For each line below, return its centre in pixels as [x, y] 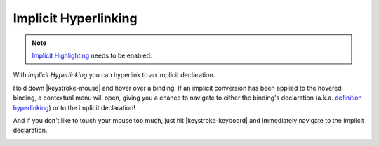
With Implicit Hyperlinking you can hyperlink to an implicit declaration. [114, 75]
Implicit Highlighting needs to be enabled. [92, 55]
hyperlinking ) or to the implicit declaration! [74, 107]
